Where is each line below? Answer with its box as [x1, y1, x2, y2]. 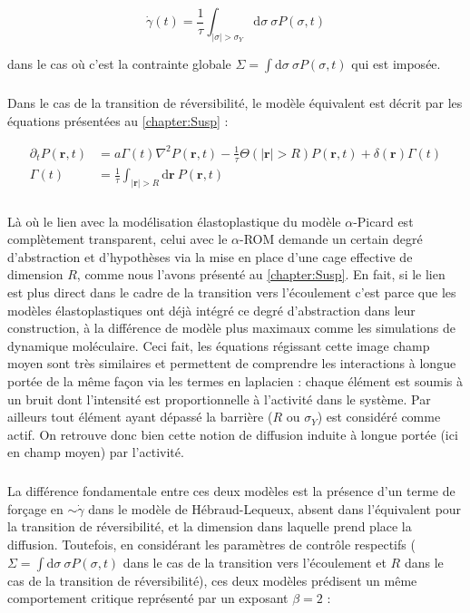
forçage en [7, 499, 64, 518]
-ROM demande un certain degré [240, 229, 423, 248]
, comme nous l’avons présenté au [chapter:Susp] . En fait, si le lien [76, 265, 446, 284]
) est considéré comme [317, 407, 441, 426]
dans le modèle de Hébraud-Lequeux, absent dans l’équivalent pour [88, 499, 462, 518]
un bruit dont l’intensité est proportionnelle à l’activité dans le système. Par [7, 389, 431, 408]
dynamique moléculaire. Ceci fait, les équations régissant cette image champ [7, 336, 430, 355]
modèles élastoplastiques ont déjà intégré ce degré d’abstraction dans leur [7, 300, 416, 319]
